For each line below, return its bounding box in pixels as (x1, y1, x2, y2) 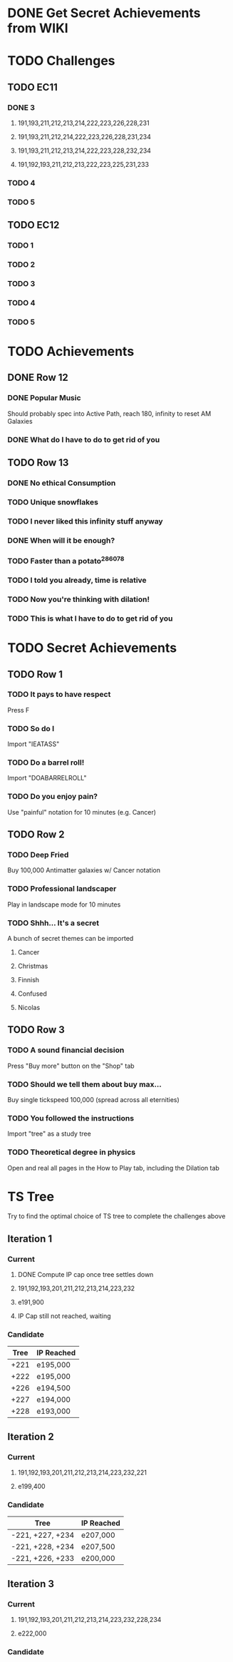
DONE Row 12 (7, 372, 69, 384)
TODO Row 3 (7, 1024, 66, 1036)
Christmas (17, 962, 48, 970)
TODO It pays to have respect (7, 690, 111, 700)
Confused (17, 989, 48, 998)
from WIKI (7, 20, 69, 36)
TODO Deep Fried (7, 850, 69, 860)
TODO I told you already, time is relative (7, 576, 147, 586)
